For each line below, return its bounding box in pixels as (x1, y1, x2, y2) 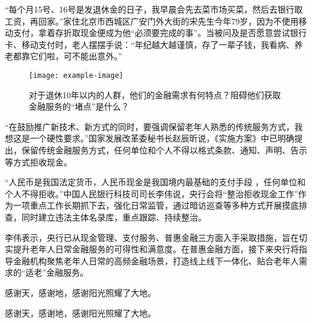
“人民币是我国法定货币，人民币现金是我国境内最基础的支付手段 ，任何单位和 (5, 176, 306, 188)
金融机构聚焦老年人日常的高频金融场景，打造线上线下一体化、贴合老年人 (13, 254, 299, 267)
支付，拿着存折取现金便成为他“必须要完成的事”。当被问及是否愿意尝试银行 (13, 26, 307, 39)
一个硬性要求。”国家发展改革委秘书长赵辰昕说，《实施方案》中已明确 (29, 132, 295, 144)
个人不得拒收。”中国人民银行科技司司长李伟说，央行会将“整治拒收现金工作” (5, 187, 298, 200)
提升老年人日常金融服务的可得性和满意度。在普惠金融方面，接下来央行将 (13, 243, 299, 255)
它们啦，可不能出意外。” (29, 50, 122, 62)
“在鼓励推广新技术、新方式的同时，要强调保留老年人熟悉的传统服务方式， (5, 120, 295, 132)
